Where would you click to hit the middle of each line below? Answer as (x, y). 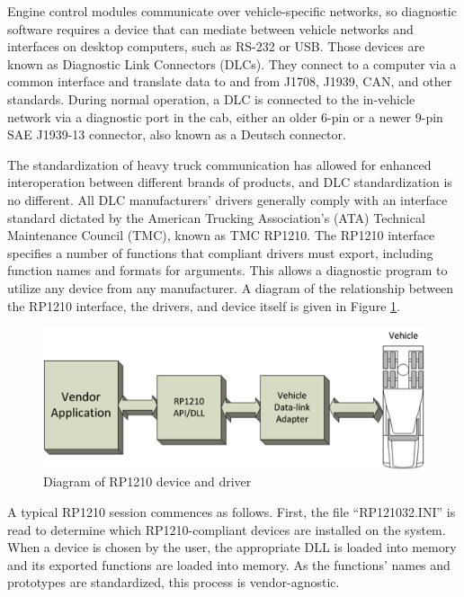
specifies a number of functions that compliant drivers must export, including (220, 252)
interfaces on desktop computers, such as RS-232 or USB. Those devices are (216, 46)
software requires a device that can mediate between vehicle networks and (210, 28)
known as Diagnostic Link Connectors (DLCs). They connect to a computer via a (232, 63)
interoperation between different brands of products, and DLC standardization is (230, 182)
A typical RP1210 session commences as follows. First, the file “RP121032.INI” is (232, 511)
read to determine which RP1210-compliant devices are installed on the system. (227, 529)
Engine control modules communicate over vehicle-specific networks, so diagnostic (232, 11)
